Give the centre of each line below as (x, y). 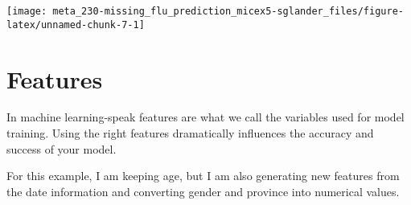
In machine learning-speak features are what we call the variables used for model (205, 117)
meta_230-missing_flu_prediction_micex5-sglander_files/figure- (228, 11)
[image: (27, 11)
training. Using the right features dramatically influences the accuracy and (190, 133)
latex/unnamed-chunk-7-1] (76, 25)
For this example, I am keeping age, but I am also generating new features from (203, 176)
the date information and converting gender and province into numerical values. (203, 191)
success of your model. (62, 148)
